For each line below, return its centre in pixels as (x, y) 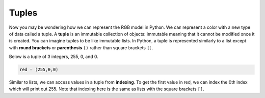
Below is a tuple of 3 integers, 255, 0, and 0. (53, 57)
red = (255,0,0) (39, 70)
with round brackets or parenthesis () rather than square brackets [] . (81, 48)
